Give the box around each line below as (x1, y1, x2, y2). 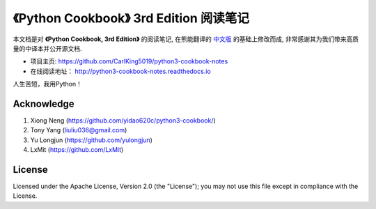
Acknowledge (13, 98, 75, 109)
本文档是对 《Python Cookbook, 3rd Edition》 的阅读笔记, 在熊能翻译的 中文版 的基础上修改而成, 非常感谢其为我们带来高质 (13, 35, 359, 43)
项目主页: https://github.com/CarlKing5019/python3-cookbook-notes (30, 57, 228, 65)
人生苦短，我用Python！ (13, 80, 83, 88)
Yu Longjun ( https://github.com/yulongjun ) (30, 136, 153, 144)
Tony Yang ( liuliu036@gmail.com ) (30, 126, 127, 134)
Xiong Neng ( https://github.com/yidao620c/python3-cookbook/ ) (30, 116, 216, 125)
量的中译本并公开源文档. (13, 44, 83, 52)
